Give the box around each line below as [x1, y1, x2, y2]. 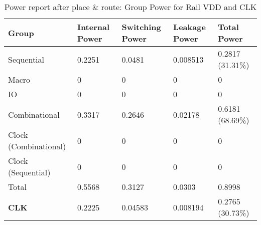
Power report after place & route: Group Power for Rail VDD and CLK [4, 1, 257, 13]
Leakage [173, 21, 206, 33]
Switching [121, 21, 161, 33]
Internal [77, 21, 110, 33]
